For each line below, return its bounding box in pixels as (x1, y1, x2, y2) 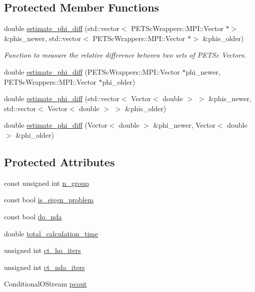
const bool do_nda (4, 211, 62, 221)
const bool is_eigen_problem (4, 194, 94, 205)
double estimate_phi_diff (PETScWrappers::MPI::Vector (4, 66, 180, 77)
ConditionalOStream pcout (4, 278, 87, 289)
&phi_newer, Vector (153, 120, 215, 130)
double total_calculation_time (4, 228, 98, 238)
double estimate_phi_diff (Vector (4, 120, 107, 130)
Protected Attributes (4, 154, 115, 169)
